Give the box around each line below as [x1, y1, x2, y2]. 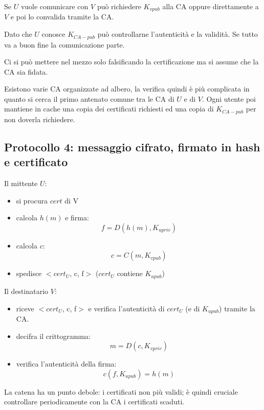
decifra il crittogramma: [16, 330, 91, 341]
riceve [16, 303, 34, 313]
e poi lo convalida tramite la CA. [10, 11, 114, 22]
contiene [117, 268, 143, 279]
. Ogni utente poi [202, 93, 256, 104]
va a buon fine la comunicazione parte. [4, 39, 125, 50]
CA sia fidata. [4, 66, 48, 77]
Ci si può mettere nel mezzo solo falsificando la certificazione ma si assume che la [4, 56, 259, 67]
